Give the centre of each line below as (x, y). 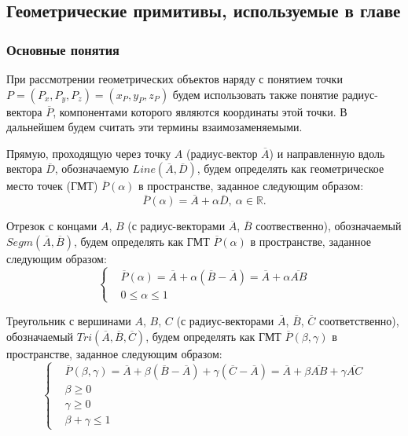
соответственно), (359, 320)
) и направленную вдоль (327, 153)
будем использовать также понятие (255, 94)
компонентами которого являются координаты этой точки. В (203, 111)
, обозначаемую (92, 169)
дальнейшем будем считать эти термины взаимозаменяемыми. (154, 127)
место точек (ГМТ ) (52, 186)
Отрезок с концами (52, 226)
